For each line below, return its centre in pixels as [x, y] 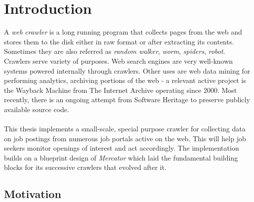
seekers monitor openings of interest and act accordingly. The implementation [122, 148]
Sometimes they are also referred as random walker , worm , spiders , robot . [115, 51]
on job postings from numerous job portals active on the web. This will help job [125, 138]
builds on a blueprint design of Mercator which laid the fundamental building [121, 157]
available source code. [37, 109]
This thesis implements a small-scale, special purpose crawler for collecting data [125, 129]
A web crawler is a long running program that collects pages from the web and [123, 32]
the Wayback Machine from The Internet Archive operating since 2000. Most [121, 90]
